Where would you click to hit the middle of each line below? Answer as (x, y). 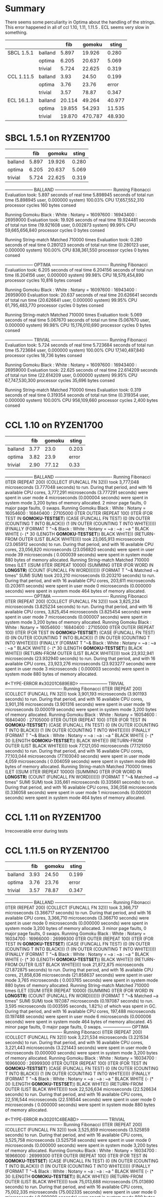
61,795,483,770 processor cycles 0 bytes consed (54, 305)
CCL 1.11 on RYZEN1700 (53, 817)
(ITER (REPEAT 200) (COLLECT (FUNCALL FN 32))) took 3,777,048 (72, 482)
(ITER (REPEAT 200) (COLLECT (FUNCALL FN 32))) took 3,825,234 (72, 601)
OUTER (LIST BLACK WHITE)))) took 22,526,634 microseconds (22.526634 (81, 1089)
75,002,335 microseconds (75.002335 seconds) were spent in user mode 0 (81, 1192)
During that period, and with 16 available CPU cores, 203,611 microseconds (80, 580)
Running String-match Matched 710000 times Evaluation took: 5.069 (73, 315)
